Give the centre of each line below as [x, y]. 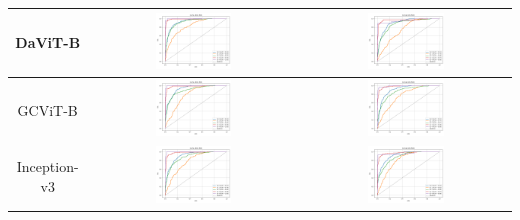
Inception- [47, 166]
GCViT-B [47, 109]
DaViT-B [48, 42]
